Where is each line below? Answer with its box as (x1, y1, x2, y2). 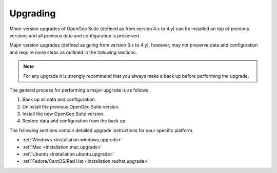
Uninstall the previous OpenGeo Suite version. (22, 103, 120, 110)
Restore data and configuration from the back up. (22, 118, 127, 124)
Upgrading (9, 8, 56, 19)
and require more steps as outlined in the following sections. (9, 49, 137, 55)
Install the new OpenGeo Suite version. (22, 111, 105, 117)
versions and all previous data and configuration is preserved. (9, 32, 141, 38)
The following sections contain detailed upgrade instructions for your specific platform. (9, 127, 194, 133)
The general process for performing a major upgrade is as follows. (9, 87, 150, 93)
